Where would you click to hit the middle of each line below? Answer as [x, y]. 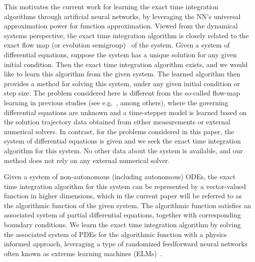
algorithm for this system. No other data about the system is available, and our [124, 150]
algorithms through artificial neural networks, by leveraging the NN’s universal [122, 16]
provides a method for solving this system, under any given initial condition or [122, 83]
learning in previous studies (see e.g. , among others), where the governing [116, 102]
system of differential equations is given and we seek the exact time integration [123, 141]
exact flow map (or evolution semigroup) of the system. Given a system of [117, 45]
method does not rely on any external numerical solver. [87, 160]
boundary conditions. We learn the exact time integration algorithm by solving [122, 225]
